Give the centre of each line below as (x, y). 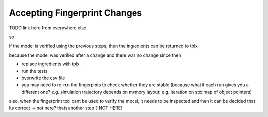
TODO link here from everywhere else (48, 28)
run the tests (34, 71)
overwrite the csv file (43, 78)
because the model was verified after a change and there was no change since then (95, 55)
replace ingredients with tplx (51, 64)
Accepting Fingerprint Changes (76, 13)
